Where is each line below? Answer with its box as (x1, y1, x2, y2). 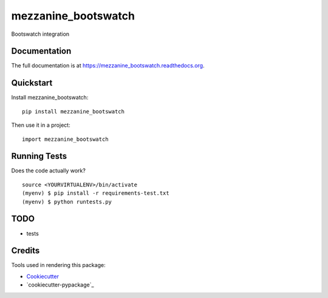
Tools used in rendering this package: (11, 262, 106, 269)
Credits (11, 246, 40, 256)
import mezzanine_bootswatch (22, 135, 109, 143)
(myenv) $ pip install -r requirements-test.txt (22, 190, 169, 197)
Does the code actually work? (11, 167, 86, 174)
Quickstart (11, 78, 53, 88)
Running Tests (11, 151, 67, 161)
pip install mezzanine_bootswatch (22, 108, 125, 115)
